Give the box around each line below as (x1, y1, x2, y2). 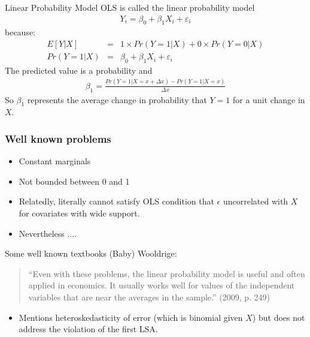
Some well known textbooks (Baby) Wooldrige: (5, 247, 177, 260)
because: (5, 26, 36, 38)
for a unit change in (233, 93, 305, 106)
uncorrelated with (223, 195, 288, 207)
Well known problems (5, 131, 111, 146)
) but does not (252, 311, 305, 323)
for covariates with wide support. (19, 207, 140, 219)
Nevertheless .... (19, 227, 77, 239)
